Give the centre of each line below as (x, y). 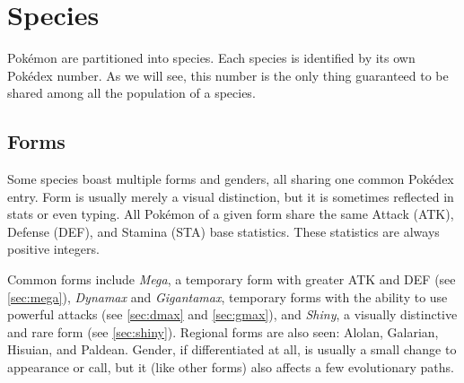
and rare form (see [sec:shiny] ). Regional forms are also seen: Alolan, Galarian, (223, 331)
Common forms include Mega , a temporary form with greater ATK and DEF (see (232, 279)
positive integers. (53, 249)
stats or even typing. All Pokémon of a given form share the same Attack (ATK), (231, 214)
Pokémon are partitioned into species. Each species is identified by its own (211, 58)
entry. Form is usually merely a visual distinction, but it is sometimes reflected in (231, 196)
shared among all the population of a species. (131, 93)
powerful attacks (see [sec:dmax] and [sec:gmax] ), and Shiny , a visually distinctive (232, 314)
